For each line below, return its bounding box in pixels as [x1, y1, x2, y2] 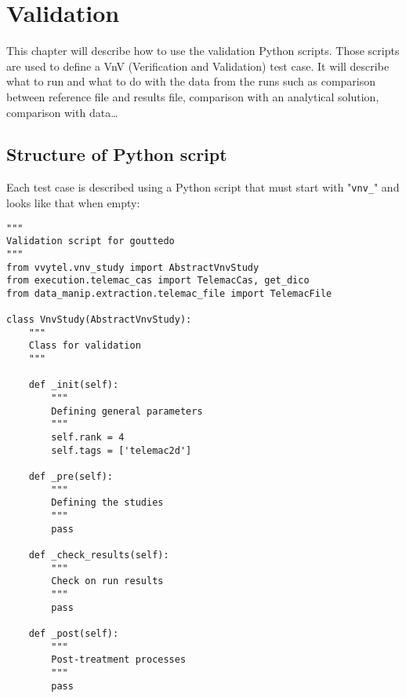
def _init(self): [28, 379, 119, 391]
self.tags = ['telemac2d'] [51, 444, 192, 456]
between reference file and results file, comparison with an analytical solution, [6, 88, 379, 104]
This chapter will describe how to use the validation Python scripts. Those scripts [6, 42, 400, 59]
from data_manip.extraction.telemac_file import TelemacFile [6, 287, 332, 299]
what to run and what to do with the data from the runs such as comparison [6, 73, 376, 90]
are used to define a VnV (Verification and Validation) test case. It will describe [6, 57, 390, 74]
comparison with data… [6, 104, 118, 120]
